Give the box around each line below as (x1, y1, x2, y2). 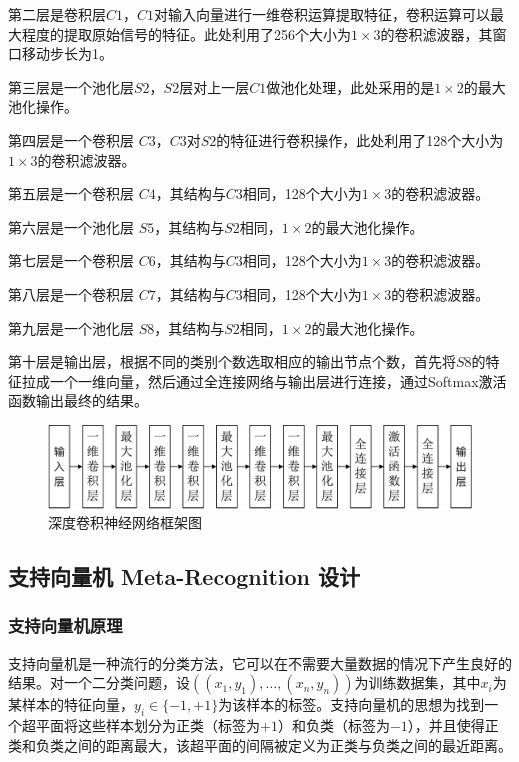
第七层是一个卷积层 (8, 250, 134, 271)
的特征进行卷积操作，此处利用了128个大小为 (216, 129, 504, 150)
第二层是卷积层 (8, 4, 106, 24)
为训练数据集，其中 (354, 672, 481, 693)
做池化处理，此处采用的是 (266, 76, 435, 97)
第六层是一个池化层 (8, 216, 134, 237)
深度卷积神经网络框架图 (48, 512, 202, 533)
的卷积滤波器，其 (380, 23, 493, 44)
